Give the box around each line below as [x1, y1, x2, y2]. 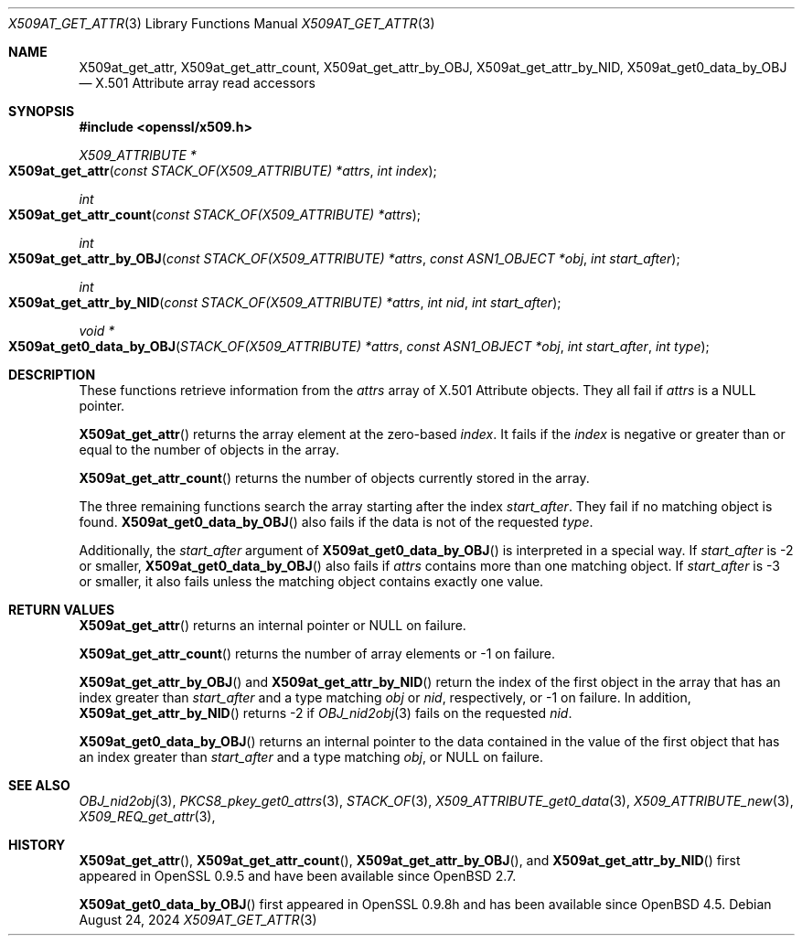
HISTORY [8, 837, 66, 852]
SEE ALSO [8, 777, 70, 793]
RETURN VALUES [8, 602, 115, 617]
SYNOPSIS [8, 103, 75, 119]
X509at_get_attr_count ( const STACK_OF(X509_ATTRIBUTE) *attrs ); [8, 207, 421, 222]
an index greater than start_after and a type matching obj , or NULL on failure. [79, 749, 543, 765]
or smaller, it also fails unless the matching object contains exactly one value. [79, 573, 544, 589]
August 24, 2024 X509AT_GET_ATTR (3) [79, 912, 317, 927]
